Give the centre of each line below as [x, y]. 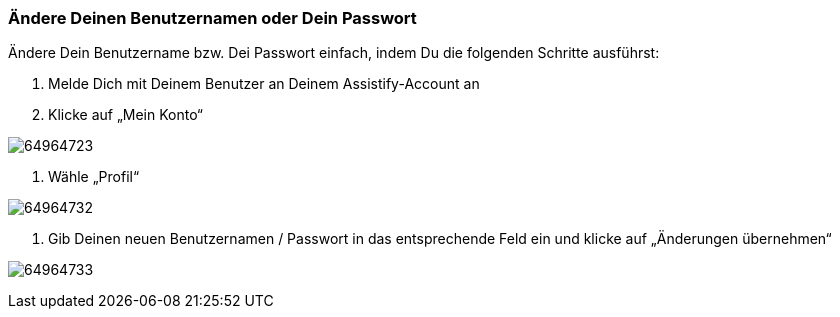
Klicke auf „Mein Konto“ [125, 115]
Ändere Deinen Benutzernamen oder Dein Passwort [212, 18]
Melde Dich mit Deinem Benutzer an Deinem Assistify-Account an [264, 84]
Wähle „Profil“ [94, 177]
